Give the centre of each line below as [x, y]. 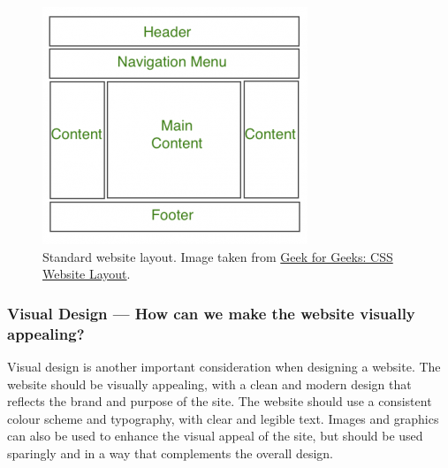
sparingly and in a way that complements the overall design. [170, 453]
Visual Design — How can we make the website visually [211, 313]
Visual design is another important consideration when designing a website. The [224, 366]
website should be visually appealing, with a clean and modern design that [209, 384]
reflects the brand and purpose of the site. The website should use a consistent [220, 401]
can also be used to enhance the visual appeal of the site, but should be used [215, 436]
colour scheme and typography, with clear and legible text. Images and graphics [223, 418]
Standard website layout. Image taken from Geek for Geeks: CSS [218, 256]
